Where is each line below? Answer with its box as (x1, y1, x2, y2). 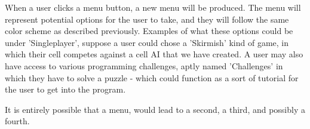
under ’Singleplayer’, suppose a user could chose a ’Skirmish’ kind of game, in (5, 36, 289, 48)
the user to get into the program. (5, 83, 126, 96)
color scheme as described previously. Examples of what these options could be (5, 24, 293, 37)
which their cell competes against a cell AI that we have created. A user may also (5, 48, 303, 60)
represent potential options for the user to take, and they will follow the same (5, 13, 289, 25)
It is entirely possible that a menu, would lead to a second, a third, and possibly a (5, 103, 305, 115)
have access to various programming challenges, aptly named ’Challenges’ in (5, 59, 283, 72)
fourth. (5, 115, 30, 127)
